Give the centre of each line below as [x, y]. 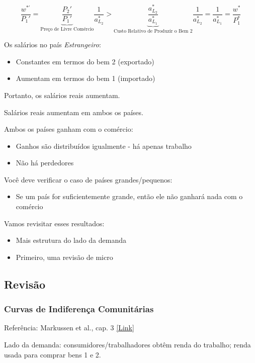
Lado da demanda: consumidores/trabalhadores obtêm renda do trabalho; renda [127, 345]
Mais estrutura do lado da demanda [71, 240]
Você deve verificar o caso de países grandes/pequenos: [88, 179]
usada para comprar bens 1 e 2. [53, 354]
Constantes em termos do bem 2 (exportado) [85, 61]
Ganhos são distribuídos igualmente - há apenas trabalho [104, 146]
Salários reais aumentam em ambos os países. [74, 112]
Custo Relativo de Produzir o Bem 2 [153, 31]
